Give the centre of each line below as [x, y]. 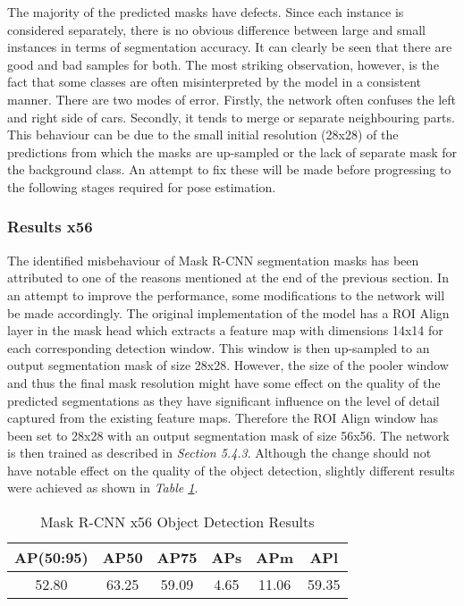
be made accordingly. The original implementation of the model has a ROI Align [228, 312]
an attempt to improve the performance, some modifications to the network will [226, 295]
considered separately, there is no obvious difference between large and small [216, 29]
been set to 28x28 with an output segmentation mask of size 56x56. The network [228, 435]
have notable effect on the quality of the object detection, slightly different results [231, 470]
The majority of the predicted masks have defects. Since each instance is [206, 12]
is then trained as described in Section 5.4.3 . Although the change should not [219, 453]
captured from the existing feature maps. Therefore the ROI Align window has [223, 418]
